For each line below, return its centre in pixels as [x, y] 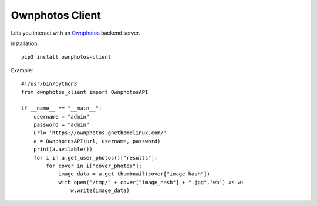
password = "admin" [61, 125]
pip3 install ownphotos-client [66, 57]
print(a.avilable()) [63, 149]
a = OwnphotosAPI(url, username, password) [97, 141]
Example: [22, 70]
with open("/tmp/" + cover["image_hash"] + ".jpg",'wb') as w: [151, 182]
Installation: [25, 43]
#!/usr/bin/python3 [49, 84]
